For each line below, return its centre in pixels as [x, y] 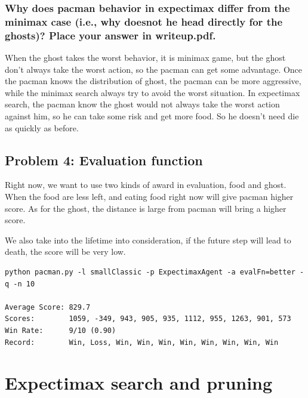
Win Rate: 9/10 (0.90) [61, 330]
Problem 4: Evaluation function [104, 160]
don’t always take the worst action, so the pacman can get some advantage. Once [154, 69]
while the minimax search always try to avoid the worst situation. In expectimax [153, 92]
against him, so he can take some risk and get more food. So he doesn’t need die [152, 116]
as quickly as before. [42, 127]
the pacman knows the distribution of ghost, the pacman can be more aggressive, [153, 81]
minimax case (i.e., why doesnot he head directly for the [144, 21]
